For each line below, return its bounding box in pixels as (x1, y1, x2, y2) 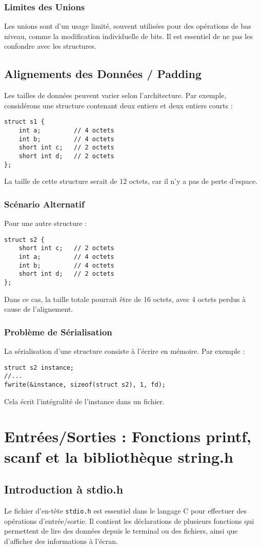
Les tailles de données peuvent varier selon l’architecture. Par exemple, (4, 90, 227, 101)
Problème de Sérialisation (4, 325, 112, 338)
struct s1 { (4, 118, 45, 126)
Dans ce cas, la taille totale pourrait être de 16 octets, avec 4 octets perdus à (4, 293, 246, 304)
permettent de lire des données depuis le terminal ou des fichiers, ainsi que (4, 525, 238, 536)
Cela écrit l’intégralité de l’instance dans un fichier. (4, 395, 165, 406)
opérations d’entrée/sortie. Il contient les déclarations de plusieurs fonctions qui (4, 515, 254, 526)
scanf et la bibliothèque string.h (4, 446, 233, 467)
